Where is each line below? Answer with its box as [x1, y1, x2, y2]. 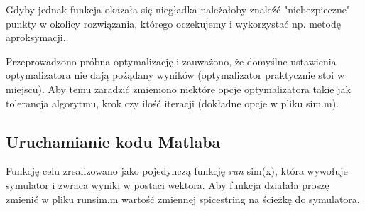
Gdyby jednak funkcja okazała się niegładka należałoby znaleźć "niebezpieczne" [6, 2, 351, 16]
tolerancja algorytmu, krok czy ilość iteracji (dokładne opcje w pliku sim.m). [6, 95, 339, 110]
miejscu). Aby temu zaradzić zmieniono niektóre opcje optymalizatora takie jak [6, 81, 351, 96]
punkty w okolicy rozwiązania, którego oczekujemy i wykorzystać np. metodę [6, 16, 341, 31]
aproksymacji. [6, 30, 66, 45]
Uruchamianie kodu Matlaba [6, 130, 221, 152]
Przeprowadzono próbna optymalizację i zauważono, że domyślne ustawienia [6, 53, 337, 68]
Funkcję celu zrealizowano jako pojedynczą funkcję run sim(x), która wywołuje [6, 163, 348, 178]
